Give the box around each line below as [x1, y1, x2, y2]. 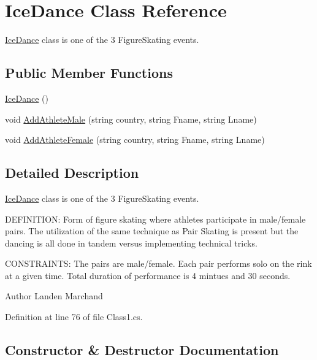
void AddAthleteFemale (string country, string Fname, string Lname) [5, 133, 265, 146]
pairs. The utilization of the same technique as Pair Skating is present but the [5, 224, 299, 237]
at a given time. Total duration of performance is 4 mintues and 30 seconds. [5, 269, 291, 281]
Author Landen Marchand [5, 289, 103, 302]
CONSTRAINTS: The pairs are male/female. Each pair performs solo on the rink [5, 257, 312, 270]
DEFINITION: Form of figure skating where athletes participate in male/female [5, 212, 306, 225]
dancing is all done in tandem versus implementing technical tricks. [5, 236, 258, 249]
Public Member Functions [5, 63, 173, 82]
